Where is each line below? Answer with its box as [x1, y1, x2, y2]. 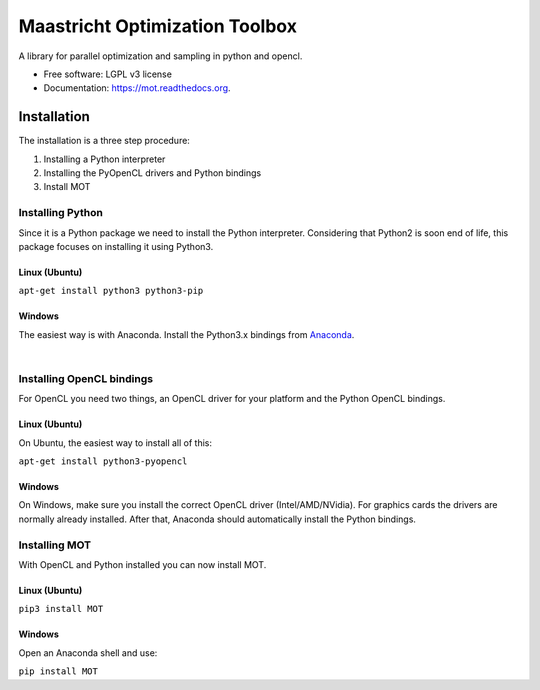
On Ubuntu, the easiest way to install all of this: [18, 436, 212, 449]
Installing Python [18, 206, 104, 220]
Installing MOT [18, 538, 92, 552]
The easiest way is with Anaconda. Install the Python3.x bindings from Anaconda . [18, 328, 355, 340]
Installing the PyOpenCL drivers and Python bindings [43, 167, 262, 179]
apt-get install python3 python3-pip [18, 285, 204, 297]
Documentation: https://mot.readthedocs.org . [43, 82, 231, 94]
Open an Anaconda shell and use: [18, 646, 158, 659]
